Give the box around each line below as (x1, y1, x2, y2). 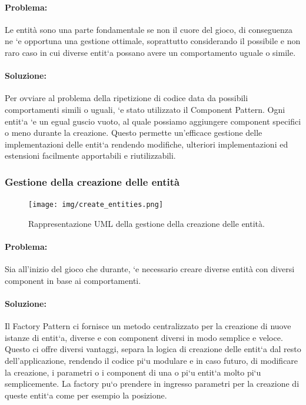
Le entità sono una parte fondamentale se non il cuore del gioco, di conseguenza (5, 23, 292, 35)
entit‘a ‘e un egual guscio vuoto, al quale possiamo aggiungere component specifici (5, 115, 301, 127)
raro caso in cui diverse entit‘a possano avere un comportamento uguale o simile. (5, 46, 296, 58)
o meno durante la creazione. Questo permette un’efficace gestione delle (5, 126, 262, 139)
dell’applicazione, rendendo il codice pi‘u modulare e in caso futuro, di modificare (5, 354, 298, 366)
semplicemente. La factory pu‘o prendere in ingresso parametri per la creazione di (5, 377, 300, 390)
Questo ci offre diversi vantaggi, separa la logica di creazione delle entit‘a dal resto (5, 343, 301, 355)
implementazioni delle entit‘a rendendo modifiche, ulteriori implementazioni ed (5, 138, 288, 150)
